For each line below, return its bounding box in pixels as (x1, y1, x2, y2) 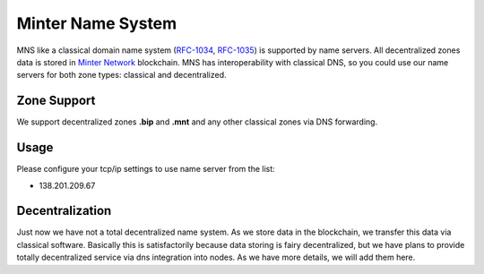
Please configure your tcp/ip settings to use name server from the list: (16, 164, 275, 175)
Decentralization (16, 203, 112, 218)
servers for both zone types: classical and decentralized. (16, 70, 227, 81)
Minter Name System (16, 13, 177, 33)
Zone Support (16, 93, 96, 108)
